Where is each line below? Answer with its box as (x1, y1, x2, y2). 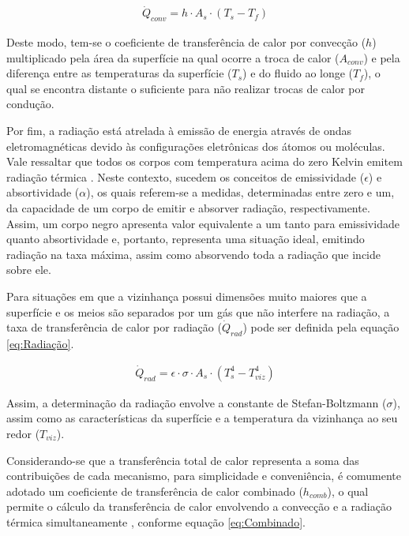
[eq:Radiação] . (6, 335, 74, 351)
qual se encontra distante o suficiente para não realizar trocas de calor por (6, 80, 366, 96)
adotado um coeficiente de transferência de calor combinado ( (6, 482, 303, 499)
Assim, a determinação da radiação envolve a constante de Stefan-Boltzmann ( (6, 394, 387, 410)
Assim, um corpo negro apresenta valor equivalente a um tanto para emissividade (6, 215, 400, 231)
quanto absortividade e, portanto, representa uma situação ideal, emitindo (6, 231, 365, 247)
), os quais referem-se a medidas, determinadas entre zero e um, (86, 184, 395, 201)
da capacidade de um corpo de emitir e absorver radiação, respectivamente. (6, 199, 370, 216)
